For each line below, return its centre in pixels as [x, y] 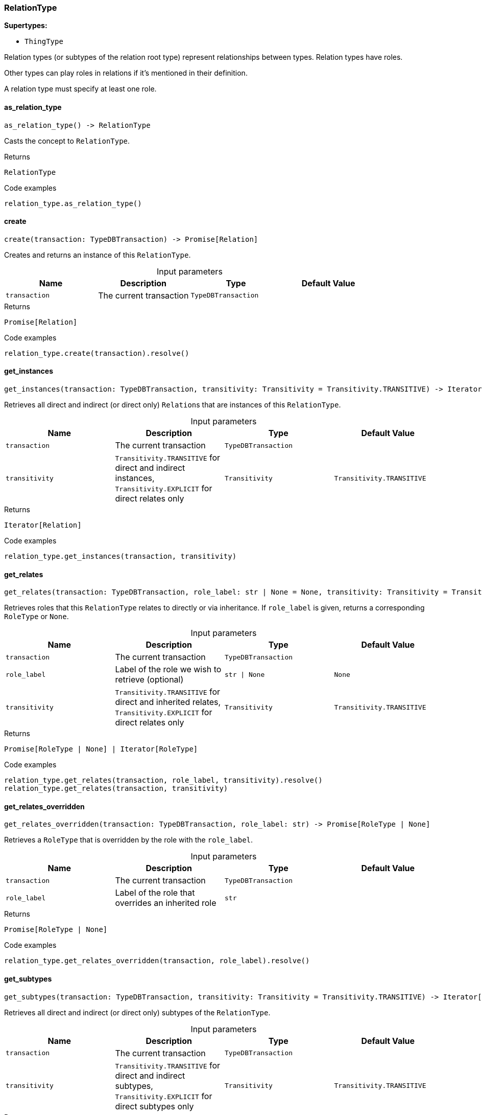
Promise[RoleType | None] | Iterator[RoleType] [101, 749]
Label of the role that [155, 893]
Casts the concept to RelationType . [67, 141]
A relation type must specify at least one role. [80, 89]
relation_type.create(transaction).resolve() [97, 353]
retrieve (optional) [149, 680]
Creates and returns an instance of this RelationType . [98, 255]
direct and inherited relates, [168, 702]
